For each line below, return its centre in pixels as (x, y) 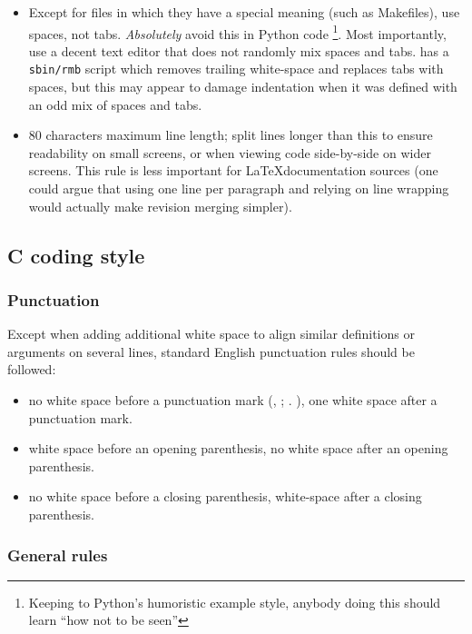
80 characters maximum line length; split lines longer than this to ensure (231, 135)
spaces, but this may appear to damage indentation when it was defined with (243, 87)
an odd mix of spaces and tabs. (115, 104)
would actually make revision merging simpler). (160, 206)
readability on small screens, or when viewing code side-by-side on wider (230, 152)
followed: (32, 369)
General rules (58, 555)
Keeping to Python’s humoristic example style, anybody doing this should (235, 602)
